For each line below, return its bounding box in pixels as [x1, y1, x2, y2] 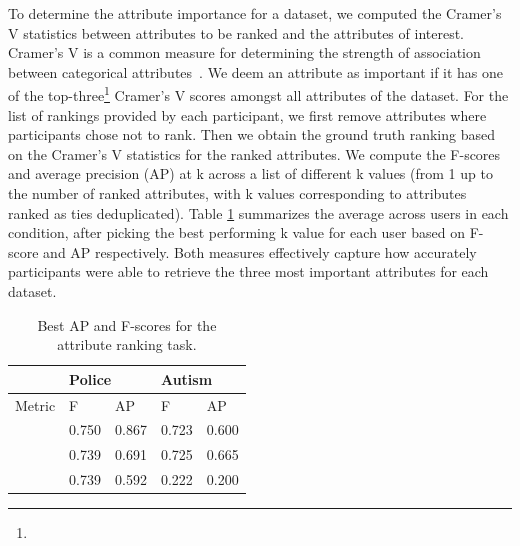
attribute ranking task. [57, 334, 197, 355]
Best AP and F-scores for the [37, 314, 217, 335]
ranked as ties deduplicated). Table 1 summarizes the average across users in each [8, 202, 509, 223]
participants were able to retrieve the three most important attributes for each [8, 261, 489, 282]
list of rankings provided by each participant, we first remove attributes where [8, 104, 487, 125]
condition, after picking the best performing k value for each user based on [8, 222, 466, 243]
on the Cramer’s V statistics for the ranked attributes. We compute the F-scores [8, 143, 501, 164]
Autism [160, 368, 213, 389]
